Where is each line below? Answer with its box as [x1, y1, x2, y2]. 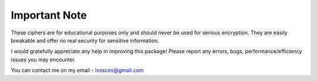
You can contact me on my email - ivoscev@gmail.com [11, 67, 144, 74]
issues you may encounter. [11, 56, 76, 63]
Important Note [11, 9, 87, 22]
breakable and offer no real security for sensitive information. [11, 37, 160, 44]
